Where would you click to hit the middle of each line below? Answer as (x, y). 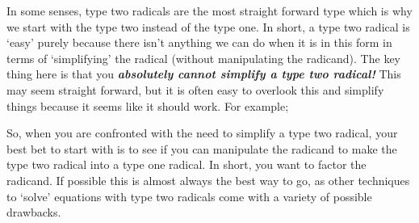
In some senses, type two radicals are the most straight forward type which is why (209, 11)
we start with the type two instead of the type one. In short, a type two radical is (208, 26)
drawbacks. (34, 212)
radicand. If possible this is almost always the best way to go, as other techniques (208, 180)
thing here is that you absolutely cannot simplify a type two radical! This (204, 74)
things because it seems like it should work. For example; (148, 105)
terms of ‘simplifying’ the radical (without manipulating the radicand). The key (203, 58)
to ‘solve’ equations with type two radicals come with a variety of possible (189, 196)
